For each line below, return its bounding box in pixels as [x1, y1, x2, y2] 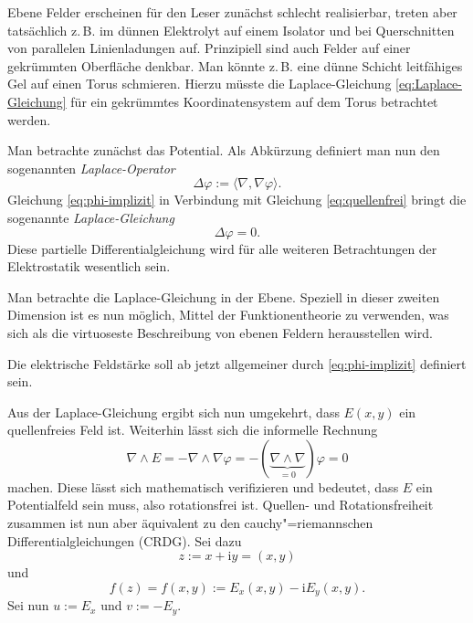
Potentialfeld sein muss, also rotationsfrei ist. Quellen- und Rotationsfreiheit [7, 495, 434, 514]
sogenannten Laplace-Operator [7, 158, 175, 177]
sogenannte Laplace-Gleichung [7, 207, 174, 227]
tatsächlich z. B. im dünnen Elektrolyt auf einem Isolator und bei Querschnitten [7, 20, 455, 39]
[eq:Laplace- [395, 74, 462, 93]
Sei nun [7, 596, 49, 615]
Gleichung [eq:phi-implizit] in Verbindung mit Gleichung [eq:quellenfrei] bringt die [7, 190, 467, 209]
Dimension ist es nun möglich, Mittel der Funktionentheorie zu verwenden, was [7, 305, 449, 324]
